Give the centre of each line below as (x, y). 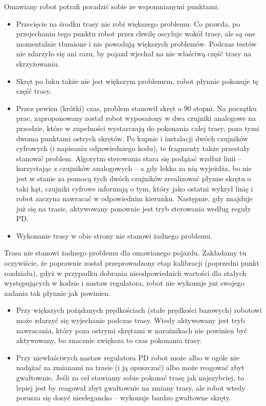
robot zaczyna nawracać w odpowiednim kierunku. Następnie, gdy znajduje (134, 198)
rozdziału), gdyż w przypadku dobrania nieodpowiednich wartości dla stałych (125, 273)
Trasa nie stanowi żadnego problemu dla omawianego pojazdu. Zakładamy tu (125, 253)
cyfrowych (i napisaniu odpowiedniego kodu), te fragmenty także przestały (133, 148)
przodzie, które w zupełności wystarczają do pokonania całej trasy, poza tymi (138, 128)
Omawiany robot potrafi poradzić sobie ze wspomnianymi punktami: (112, 6)
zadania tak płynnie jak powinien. (57, 293)
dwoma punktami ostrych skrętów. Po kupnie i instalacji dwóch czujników (132, 138)
